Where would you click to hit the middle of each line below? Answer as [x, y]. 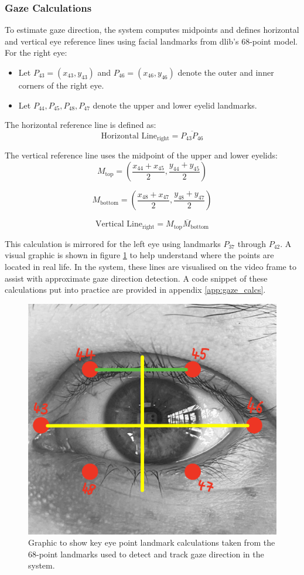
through [252, 243]
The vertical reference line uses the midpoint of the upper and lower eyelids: [141, 155]
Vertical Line [119, 224]
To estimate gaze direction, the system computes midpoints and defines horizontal [152, 30]
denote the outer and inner [226, 72]
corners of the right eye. [61, 85]
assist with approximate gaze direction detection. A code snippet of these [136, 278]
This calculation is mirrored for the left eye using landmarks [113, 243]
